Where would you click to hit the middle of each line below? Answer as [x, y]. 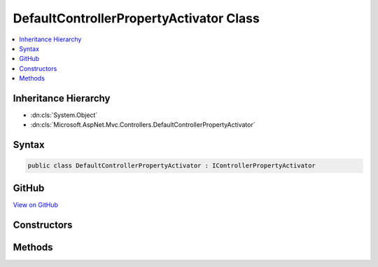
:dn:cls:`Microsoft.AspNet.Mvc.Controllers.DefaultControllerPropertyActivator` [143, 125]
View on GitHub [36, 205]
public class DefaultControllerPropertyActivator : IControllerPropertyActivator [172, 166]
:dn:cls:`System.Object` [64, 115]
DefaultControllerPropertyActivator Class [136, 18]
